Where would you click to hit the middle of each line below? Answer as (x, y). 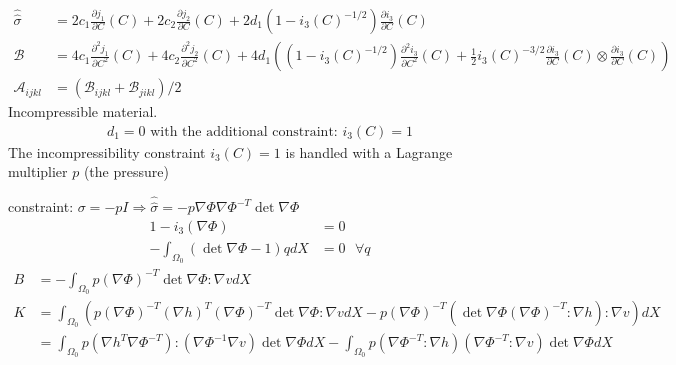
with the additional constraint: (244, 131)
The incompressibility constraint (107, 151)
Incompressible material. (83, 111)
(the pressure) (126, 171)
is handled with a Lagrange (369, 151)
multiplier (38, 171)
